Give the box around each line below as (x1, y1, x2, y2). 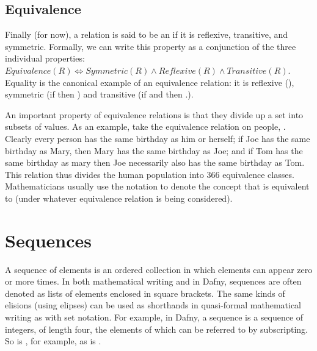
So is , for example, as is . (5, 335, 101, 347)
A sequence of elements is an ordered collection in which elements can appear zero (5, 263, 313, 275)
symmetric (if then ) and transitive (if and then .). (5, 88, 194, 101)
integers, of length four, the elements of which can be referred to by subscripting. (5, 322, 308, 335)
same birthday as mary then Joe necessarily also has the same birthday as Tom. (5, 156, 305, 169)
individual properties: (5, 52, 85, 65)
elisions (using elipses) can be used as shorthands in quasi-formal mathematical (5, 299, 302, 311)
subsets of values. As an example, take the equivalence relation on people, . (5, 120, 286, 133)
